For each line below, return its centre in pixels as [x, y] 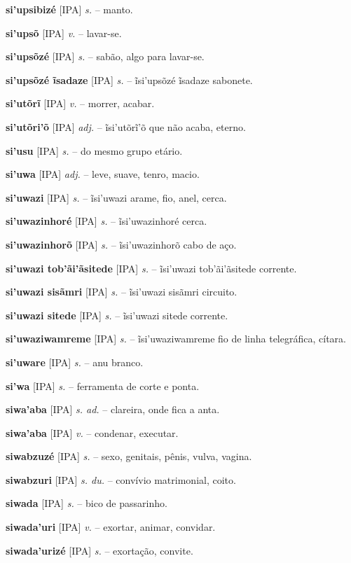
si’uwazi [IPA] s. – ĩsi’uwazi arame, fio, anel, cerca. [116, 197]
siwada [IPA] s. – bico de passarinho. [87, 503]
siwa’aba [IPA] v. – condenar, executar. [92, 432]
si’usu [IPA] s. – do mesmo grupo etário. [94, 150]
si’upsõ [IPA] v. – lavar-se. [64, 33]
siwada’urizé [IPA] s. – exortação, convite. [99, 550]
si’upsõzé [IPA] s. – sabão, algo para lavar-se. [105, 56]
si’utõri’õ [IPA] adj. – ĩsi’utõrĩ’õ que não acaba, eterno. [126, 126]
